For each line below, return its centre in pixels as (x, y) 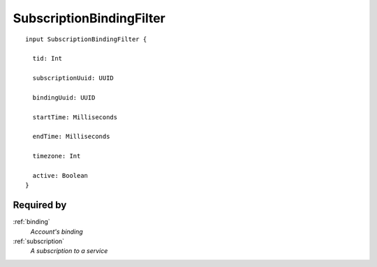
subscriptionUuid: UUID (73, 78)
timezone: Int (57, 156)
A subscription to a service (69, 251)
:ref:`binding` (31, 222)
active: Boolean (60, 176)
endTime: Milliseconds (71, 137)
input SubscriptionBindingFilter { (86, 39)
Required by (40, 205)
